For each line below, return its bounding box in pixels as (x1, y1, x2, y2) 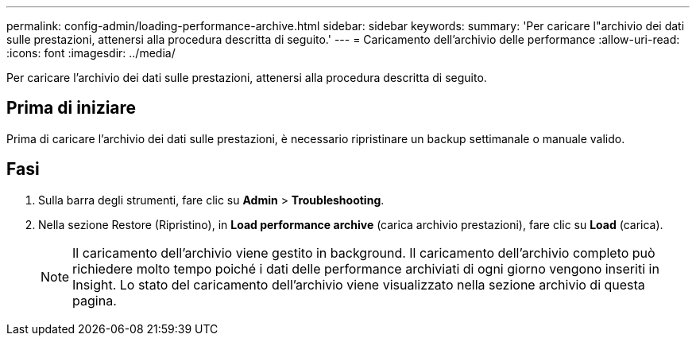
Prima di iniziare (6, 98, 137, 119)
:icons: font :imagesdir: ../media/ (6, 46, 176, 60)
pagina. (72, 292, 117, 309)
